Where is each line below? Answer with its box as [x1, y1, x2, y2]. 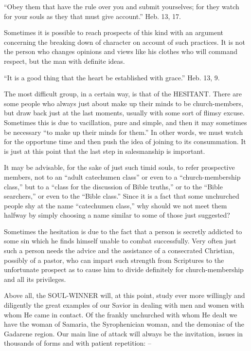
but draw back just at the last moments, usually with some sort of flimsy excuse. [4, 108, 245, 118]
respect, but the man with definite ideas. [4, 55, 125, 66]
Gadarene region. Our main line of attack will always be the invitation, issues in [4, 328, 243, 338]
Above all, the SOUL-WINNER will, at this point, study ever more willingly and [4, 290, 245, 300]
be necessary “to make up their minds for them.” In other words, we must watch [4, 127, 243, 137]
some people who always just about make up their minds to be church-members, [4, 98, 244, 108]
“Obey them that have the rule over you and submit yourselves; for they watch [4, 1, 239, 11]
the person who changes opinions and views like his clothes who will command [4, 46, 237, 56]
